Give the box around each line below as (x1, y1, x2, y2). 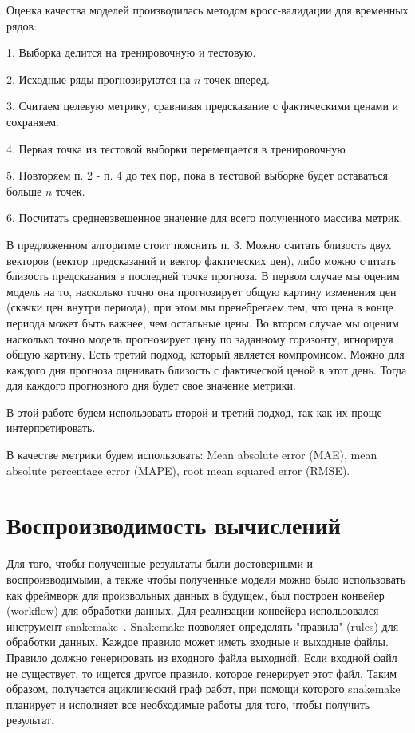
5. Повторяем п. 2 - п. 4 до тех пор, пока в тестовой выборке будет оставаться (6, 167, 388, 184)
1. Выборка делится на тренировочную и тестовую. (6, 44, 256, 61)
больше (6, 182, 42, 199)
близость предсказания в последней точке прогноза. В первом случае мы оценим (6, 267, 400, 284)
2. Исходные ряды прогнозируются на (6, 70, 191, 87)
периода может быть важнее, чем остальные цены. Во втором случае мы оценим (6, 314, 399, 331)
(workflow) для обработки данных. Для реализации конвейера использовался (6, 602, 379, 619)
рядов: (6, 17, 38, 34)
